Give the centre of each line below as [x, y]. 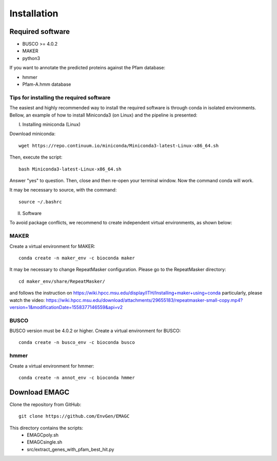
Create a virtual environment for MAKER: [52, 246]
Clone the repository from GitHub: [45, 404]
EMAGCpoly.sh [43, 435]
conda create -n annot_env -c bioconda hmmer [77, 378]
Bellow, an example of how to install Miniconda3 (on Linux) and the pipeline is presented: [103, 115]
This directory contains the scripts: [46, 428]
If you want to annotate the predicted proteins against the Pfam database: [87, 68]
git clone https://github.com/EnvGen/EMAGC [74, 416]
